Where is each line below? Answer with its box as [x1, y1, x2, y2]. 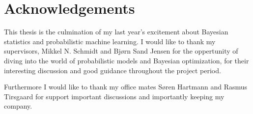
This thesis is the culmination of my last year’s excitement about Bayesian [4, 27, 228, 37]
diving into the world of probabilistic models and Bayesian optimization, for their [4, 55, 249, 65]
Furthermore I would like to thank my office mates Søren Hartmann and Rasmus [4, 82, 248, 92]
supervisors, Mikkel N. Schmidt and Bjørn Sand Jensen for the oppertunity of [4, 46, 238, 56]
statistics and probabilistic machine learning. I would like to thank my [4, 36, 216, 46]
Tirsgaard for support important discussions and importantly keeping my [4, 91, 225, 101]
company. [4, 101, 32, 111]
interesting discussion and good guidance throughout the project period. [4, 65, 221, 75]
